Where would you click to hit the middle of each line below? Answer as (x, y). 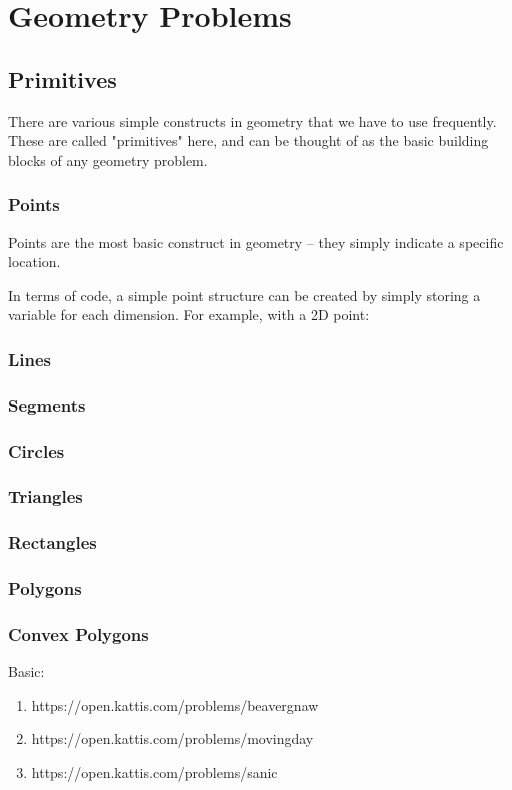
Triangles (45, 496)
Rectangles (52, 542)
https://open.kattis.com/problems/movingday (172, 738)
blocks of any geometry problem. (108, 159)
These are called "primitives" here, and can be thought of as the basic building (248, 140)
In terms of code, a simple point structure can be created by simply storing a (244, 294)
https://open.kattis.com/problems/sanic (154, 772)
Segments (47, 404)
